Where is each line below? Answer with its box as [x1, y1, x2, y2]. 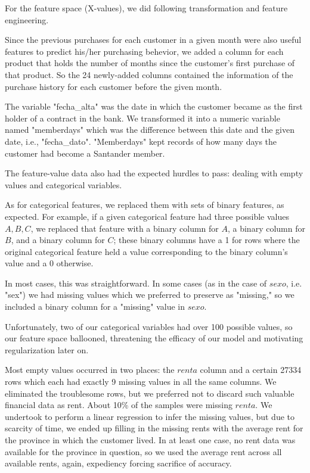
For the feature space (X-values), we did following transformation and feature [5, 2, 288, 14]
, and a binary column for [11, 234, 105, 246]
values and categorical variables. [5, 178, 122, 191]
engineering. [5, 13, 49, 26]
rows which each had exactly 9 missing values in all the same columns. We [5, 375, 277, 388]
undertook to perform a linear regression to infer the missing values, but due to [5, 410, 295, 422]
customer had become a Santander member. [5, 147, 165, 159]
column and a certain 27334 [200, 363, 302, 376]
